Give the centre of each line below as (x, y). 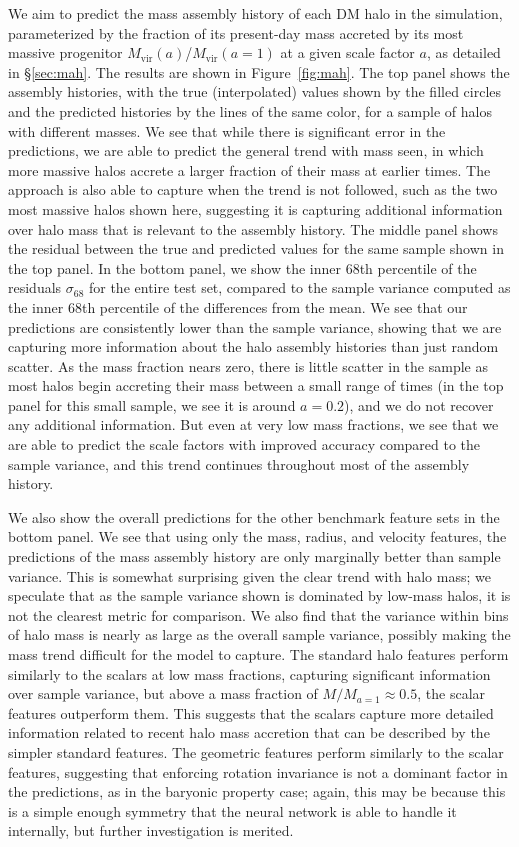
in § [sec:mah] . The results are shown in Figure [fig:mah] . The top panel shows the (259, 71)
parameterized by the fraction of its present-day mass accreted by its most (236, 32)
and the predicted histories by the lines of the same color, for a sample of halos (250, 110)
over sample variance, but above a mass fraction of (163, 693)
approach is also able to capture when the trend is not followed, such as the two (253, 189)
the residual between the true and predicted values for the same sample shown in (256, 248)
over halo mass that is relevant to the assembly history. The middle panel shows (253, 228)
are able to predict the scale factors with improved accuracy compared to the (244, 444)
